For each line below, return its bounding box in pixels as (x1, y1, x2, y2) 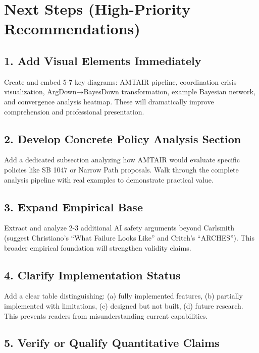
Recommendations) (4, 18, 140, 39)
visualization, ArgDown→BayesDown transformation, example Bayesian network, (4, 86, 255, 97)
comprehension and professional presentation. (4, 106, 144, 116)
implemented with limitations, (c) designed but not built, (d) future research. (4, 300, 243, 311)
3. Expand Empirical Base (4, 199, 143, 214)
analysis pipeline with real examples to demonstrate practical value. (4, 174, 214, 185)
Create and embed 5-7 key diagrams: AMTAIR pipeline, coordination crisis (4, 76, 237, 87)
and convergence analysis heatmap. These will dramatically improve (4, 96, 214, 106)
